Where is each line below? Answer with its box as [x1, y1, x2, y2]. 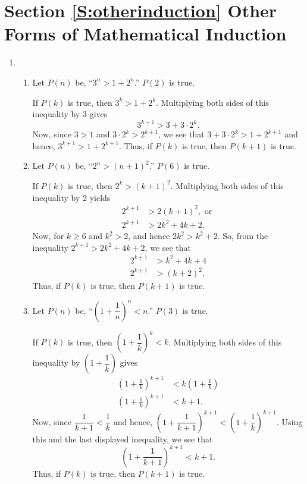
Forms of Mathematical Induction [4, 21, 287, 46]
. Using [276, 415, 303, 428]
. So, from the [217, 230, 268, 242]
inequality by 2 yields [32, 191, 111, 203]
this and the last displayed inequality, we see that [32, 432, 213, 445]
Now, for [32, 230, 64, 242]
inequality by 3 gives [32, 108, 108, 120]
